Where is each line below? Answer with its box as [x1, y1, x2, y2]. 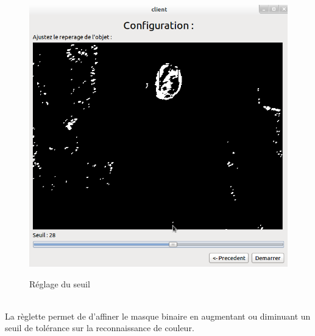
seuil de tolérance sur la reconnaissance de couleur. [5, 321, 194, 334]
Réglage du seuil [29, 277, 90, 290]
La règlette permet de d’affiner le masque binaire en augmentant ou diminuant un [5, 309, 311, 322]
